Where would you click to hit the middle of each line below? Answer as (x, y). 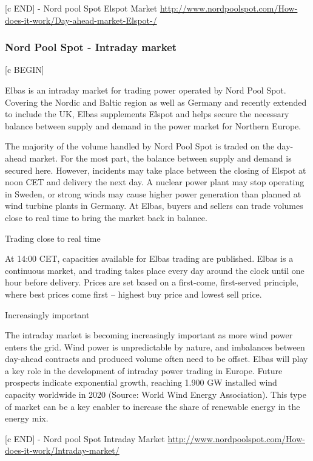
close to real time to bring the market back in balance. (106, 217)
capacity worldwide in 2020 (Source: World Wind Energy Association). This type (156, 394)
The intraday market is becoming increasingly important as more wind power (149, 335)
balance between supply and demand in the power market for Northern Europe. (153, 125)
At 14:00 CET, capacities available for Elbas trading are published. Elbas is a (149, 258)
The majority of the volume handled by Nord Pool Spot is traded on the (140, 146)
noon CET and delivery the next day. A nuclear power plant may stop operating (155, 182)
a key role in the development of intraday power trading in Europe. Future (144, 370)
